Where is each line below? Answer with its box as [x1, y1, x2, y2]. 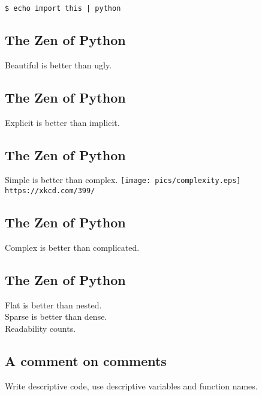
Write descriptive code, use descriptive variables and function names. [5, 379, 258, 392]
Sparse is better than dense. [5, 310, 107, 323]
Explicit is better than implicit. [5, 116, 120, 128]
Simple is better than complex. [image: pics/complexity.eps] [5, 173, 241, 186]
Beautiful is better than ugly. [5, 58, 112, 71]
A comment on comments [5, 351, 167, 370]
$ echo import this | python [5, 4, 121, 13]
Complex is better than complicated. [5, 241, 140, 253]
